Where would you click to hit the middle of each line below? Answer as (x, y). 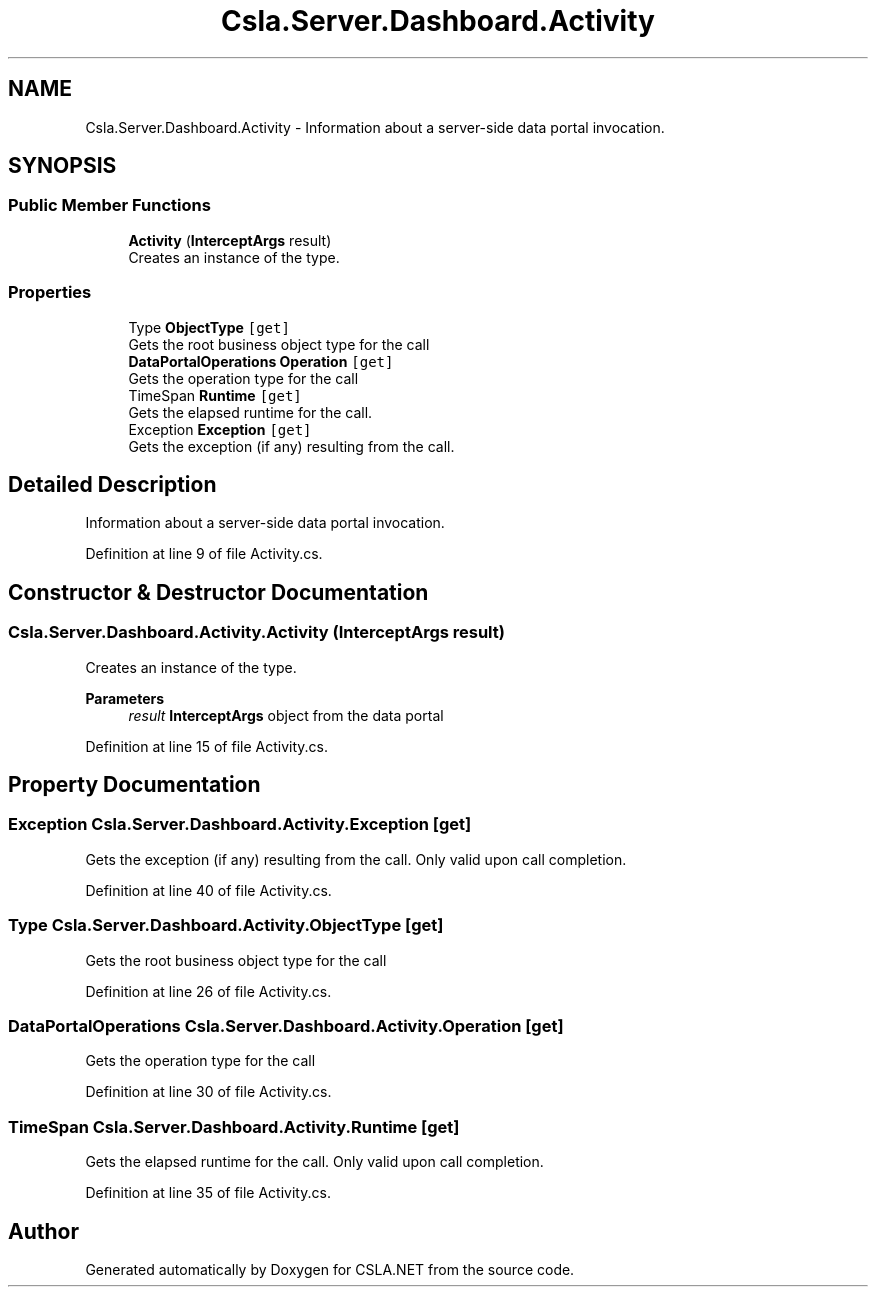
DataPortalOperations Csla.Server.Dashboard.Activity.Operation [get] (286, 1025)
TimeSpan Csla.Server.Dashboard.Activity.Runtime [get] (234, 1126)
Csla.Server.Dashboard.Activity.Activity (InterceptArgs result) (256, 632)
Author (43, 1231)
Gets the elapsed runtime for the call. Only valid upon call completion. (314, 1162)
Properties (50, 292)
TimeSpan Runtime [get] (215, 395)
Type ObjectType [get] (209, 327)
